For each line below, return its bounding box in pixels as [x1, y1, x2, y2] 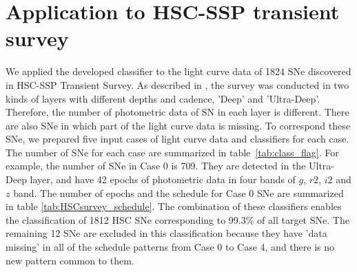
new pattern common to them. [6, 253, 134, 267]
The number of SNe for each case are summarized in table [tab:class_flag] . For [6, 145, 339, 159]
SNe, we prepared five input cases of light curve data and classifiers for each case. [6, 132, 349, 146]
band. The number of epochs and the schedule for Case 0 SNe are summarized [13, 185, 344, 200]
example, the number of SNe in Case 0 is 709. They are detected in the [6, 158, 306, 173]
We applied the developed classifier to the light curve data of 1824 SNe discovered [6, 64, 351, 79]
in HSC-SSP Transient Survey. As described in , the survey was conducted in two [6, 77, 349, 92]
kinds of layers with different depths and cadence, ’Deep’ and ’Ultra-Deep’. [6, 91, 320, 105]
